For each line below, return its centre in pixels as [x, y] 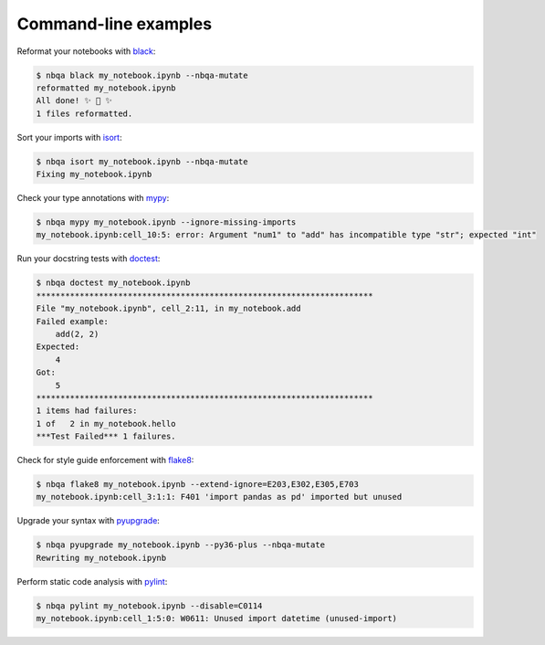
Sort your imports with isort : [69, 137]
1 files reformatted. [84, 113]
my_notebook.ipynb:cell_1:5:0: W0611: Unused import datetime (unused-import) [216, 619]
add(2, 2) [77, 334]
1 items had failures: [87, 411]
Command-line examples [115, 24]
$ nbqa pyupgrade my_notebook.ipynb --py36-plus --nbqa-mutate [181, 545]
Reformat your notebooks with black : [86, 51]
